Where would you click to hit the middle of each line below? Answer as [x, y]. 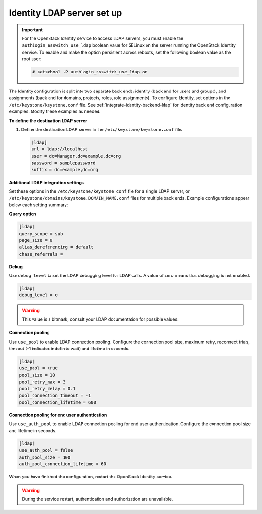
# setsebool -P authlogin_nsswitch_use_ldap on [90, 72]
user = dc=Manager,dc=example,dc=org [76, 156]
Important [33, 30]
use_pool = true [39, 368]
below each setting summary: [39, 205]
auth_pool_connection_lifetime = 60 [63, 464]
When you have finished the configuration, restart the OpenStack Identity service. [91, 477]
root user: [32, 59]
